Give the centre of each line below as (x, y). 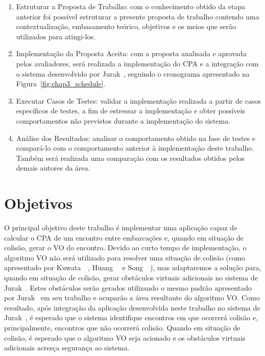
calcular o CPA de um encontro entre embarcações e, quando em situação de (124, 237)
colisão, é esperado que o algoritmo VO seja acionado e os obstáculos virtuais (125, 337)
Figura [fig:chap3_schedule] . (61, 84)
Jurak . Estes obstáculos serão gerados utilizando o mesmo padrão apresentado (128, 287)
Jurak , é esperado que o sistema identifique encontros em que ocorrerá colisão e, (131, 317)
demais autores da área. (53, 168)
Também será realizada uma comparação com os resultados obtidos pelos (130, 158)
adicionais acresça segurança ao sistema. (67, 348)
